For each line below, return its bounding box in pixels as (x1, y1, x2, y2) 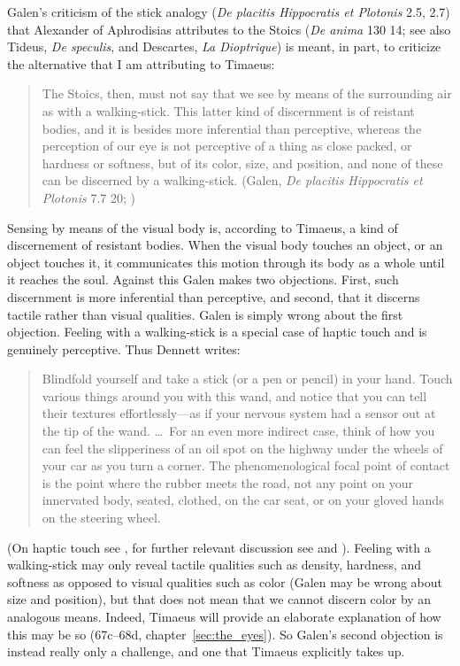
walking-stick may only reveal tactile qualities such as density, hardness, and (7, 555, 422, 574)
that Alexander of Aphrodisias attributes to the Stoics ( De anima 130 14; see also (7, 19, 451, 38)
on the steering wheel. (42, 508, 161, 527)
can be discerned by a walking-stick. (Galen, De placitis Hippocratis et (42, 171, 423, 190)
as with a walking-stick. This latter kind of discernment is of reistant (42, 101, 415, 120)
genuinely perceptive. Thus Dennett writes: (7, 339, 241, 358)
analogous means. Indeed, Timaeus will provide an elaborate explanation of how (7, 608, 441, 625)
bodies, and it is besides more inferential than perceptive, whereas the (42, 119, 422, 137)
